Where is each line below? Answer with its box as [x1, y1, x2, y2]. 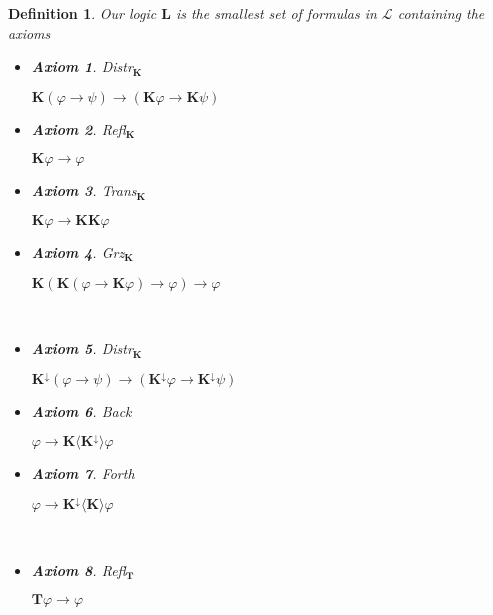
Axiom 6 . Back [31, 400, 132, 421]
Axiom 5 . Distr [31, 338, 133, 359]
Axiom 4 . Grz [31, 241, 125, 262]
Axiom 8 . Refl [31, 559, 126, 580]
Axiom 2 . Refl [31, 118, 126, 139]
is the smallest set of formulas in [175, 3, 377, 23]
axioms [8, 22, 51, 43]
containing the [397, 3, 485, 23]
